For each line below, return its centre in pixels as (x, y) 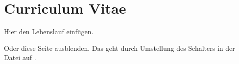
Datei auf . (20, 57)
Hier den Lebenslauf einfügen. (49, 32)
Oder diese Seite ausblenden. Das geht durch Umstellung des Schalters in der (119, 48)
